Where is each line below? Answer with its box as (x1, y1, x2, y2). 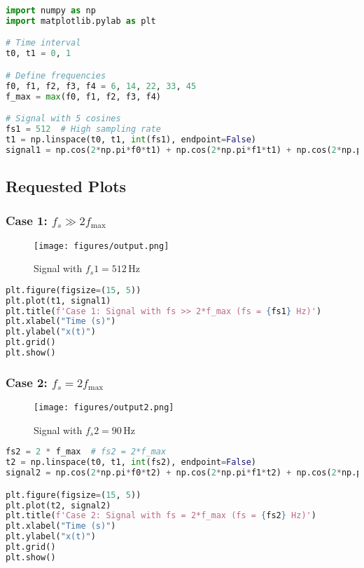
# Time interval (6, 38, 81, 48)
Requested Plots (6, 175, 127, 196)
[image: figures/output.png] (34, 241, 169, 251)
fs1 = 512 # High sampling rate (6, 123, 161, 134)
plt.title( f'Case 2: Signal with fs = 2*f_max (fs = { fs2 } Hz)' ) (6, 510, 316, 521)
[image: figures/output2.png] (34, 403, 174, 413)
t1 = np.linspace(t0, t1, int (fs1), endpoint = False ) (6, 134, 257, 144)
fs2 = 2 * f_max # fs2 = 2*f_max (6, 447, 167, 457)
